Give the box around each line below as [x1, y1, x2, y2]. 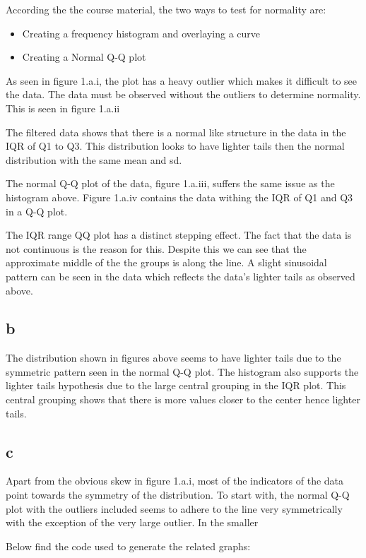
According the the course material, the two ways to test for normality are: [6, 2, 326, 16]
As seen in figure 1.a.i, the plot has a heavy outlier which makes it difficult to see [6, 73, 358, 88]
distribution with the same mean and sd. [6, 152, 182, 167]
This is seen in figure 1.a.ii [6, 100, 120, 115]
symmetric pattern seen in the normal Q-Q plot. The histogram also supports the [6, 364, 359, 379]
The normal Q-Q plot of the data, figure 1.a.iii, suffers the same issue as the [6, 176, 335, 191]
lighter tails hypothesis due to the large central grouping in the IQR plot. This [6, 378, 346, 393]
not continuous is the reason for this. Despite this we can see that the [6, 241, 307, 256]
